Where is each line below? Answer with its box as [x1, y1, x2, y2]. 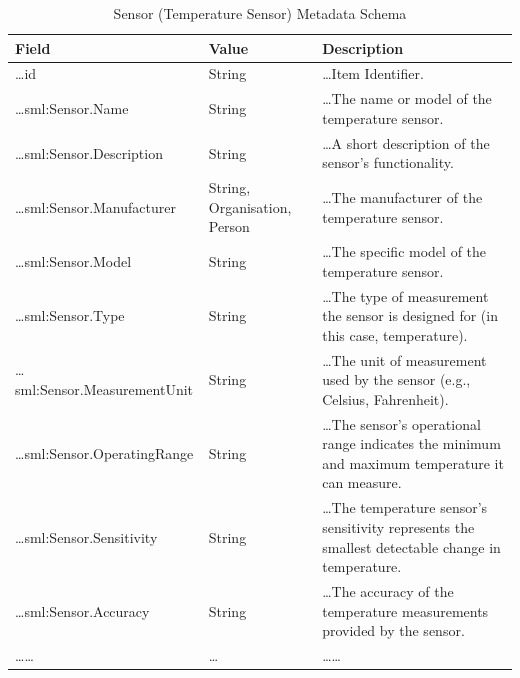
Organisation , [208, 196, 292, 217]
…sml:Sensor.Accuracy [15, 600, 150, 621]
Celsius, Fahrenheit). [322, 388, 449, 409]
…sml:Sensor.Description [15, 142, 163, 163]
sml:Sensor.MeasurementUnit [15, 379, 194, 400]
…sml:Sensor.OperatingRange [15, 443, 194, 464]
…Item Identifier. [322, 63, 424, 84]
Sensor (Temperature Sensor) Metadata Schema [113, 3, 407, 23]
